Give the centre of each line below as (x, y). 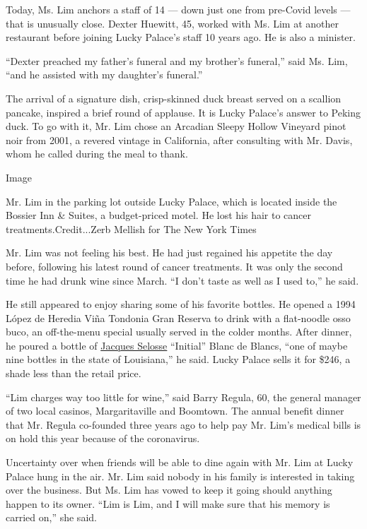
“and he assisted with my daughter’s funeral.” (104, 75)
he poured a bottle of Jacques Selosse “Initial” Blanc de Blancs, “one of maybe (177, 345)
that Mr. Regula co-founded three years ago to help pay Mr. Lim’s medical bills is (183, 424)
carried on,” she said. (51, 517)
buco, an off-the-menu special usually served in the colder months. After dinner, (179, 332)
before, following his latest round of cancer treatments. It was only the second (174, 266)
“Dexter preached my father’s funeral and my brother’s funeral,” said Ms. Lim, (177, 60)
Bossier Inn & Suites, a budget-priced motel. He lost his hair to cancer (158, 215)
